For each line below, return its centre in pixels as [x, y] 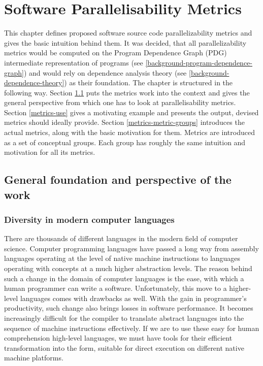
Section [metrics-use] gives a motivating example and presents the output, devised [131, 112]
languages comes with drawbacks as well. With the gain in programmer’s [133, 298]
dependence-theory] [34, 82]
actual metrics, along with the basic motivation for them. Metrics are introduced [129, 132]
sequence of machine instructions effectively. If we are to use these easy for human [132, 328]
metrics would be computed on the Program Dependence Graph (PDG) [116, 53]
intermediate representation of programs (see [74, 62]
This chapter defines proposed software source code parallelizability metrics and [128, 33]
